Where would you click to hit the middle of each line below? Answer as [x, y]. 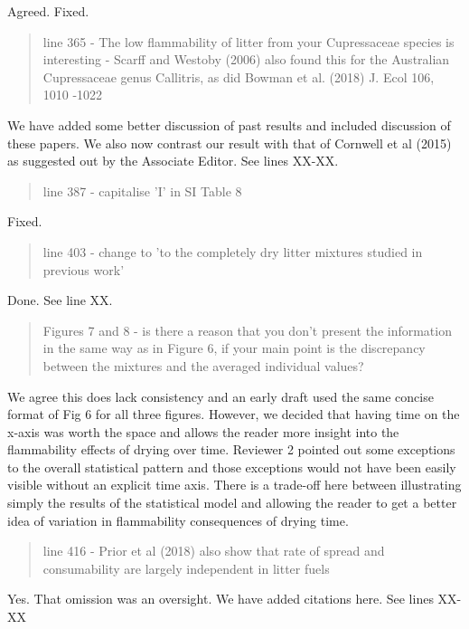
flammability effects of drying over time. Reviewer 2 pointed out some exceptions [231, 449]
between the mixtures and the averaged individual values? [203, 365]
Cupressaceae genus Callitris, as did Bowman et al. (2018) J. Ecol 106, [239, 76]
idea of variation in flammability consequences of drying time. [178, 520]
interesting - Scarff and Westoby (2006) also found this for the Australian [246, 59]
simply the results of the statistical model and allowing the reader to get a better [232, 503]
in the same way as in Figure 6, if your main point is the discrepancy [234, 348]
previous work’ [84, 269]
